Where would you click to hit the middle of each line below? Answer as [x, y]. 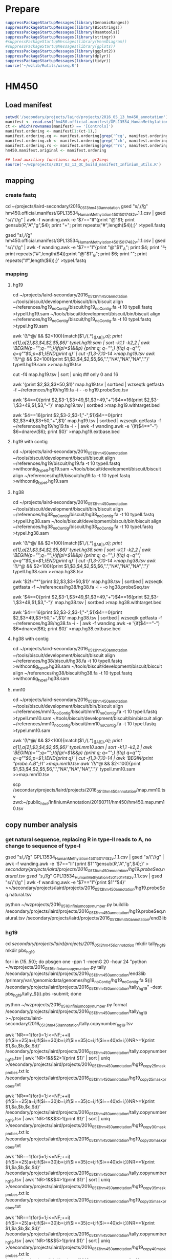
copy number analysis [41, 825]
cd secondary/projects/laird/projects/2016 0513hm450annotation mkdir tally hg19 [85, 944]
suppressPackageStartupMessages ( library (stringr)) [60, 37]
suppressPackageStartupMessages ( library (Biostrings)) [64, 27]
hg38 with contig [30, 639]
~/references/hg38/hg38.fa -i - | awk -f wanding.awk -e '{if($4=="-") [86, 623]
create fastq [21, 195]
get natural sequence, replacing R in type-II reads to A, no [79, 839]
